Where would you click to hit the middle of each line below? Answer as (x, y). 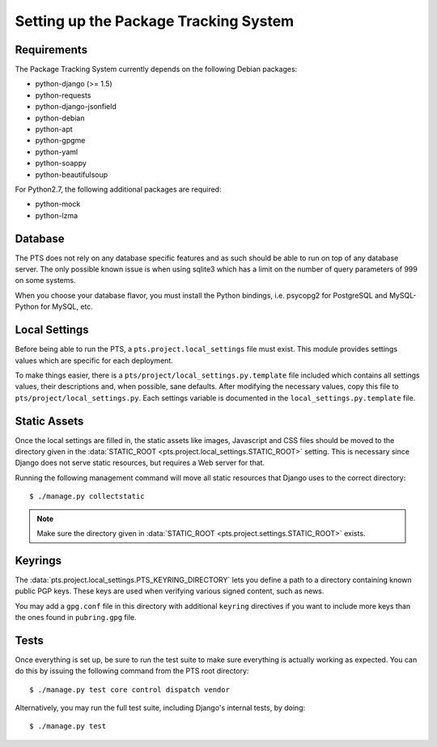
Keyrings (38, 561)
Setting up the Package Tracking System (155, 21)
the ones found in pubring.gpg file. (76, 618)
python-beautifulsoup (72, 175)
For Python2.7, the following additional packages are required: (118, 189)
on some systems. (45, 281)
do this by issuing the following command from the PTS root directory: (132, 671)
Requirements (51, 50)
